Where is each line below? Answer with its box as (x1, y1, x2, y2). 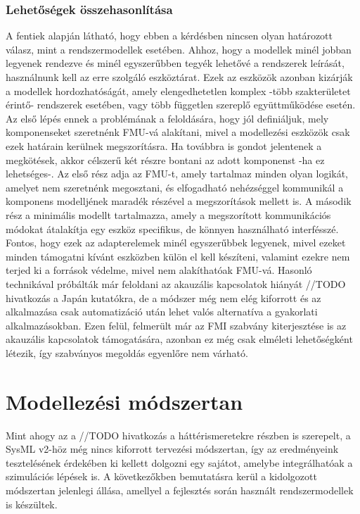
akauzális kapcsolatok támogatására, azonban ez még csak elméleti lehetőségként (6, 332, 353, 346)
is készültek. (6, 496, 58, 511)
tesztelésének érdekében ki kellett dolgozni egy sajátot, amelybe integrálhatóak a (6, 455, 353, 470)
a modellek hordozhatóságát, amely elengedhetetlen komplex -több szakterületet (6, 83, 351, 98)
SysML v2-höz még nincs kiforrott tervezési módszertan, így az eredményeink (6, 441, 339, 456)
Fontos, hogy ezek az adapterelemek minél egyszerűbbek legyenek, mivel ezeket (6, 235, 346, 250)
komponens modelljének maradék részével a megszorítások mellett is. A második (6, 194, 352, 208)
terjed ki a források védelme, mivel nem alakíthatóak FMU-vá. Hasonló (6, 263, 312, 277)
